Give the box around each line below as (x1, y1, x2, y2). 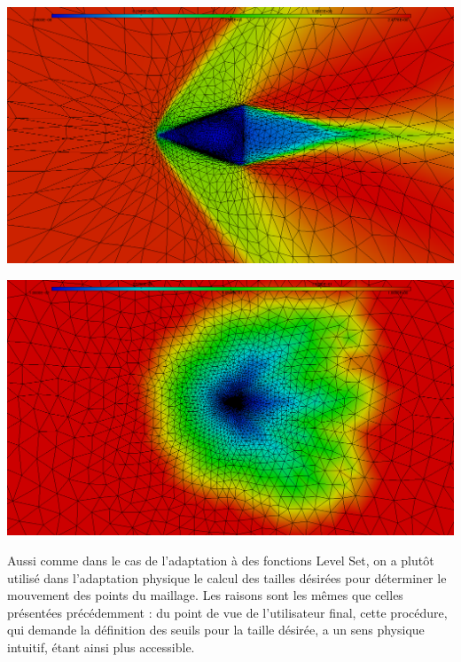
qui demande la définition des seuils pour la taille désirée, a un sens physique (7, 620, 425, 639)
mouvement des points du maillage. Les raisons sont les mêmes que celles (7, 586, 403, 604)
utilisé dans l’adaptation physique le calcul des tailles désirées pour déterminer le (7, 568, 447, 587)
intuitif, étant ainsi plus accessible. (7, 637, 195, 656)
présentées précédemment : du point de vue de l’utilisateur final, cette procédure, (7, 603, 448, 621)
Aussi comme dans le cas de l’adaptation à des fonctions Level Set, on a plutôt (7, 551, 434, 569)
